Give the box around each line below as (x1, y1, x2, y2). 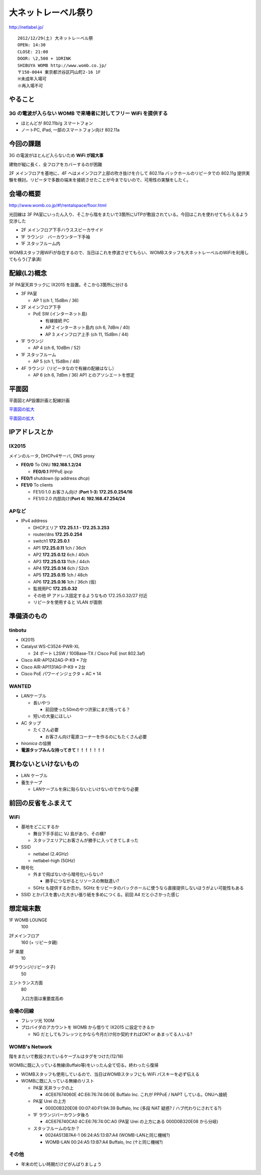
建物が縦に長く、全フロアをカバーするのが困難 (9, 161, 102, 167)
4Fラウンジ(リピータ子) (9, 964, 56, 970)
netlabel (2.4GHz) (33, 851, 69, 857)
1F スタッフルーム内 (21, 240, 60, 247)
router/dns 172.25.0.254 (33, 531, 83, 538)
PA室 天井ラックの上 (33, 1085, 74, 1091)
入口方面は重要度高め (21, 995, 64, 1001)
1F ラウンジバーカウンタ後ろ (33, 1112, 89, 1118)
